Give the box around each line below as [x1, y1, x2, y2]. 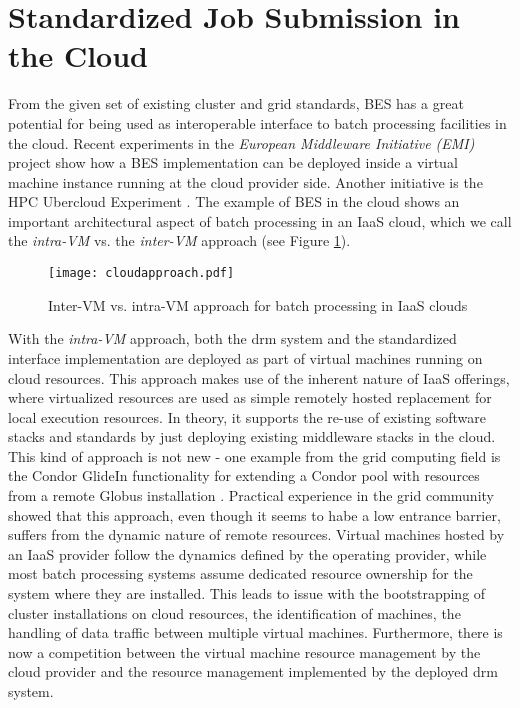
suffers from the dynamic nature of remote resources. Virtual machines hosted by [8, 524, 505, 545]
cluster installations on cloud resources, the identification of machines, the [8, 602, 461, 623]
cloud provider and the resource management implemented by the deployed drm [8, 661, 498, 682]
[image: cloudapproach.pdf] [48, 266, 235, 281]
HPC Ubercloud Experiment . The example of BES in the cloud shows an [8, 191, 460, 212]
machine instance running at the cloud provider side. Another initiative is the [8, 171, 483, 192]
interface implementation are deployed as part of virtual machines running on [8, 347, 483, 368]
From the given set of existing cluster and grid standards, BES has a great [8, 93, 464, 114]
